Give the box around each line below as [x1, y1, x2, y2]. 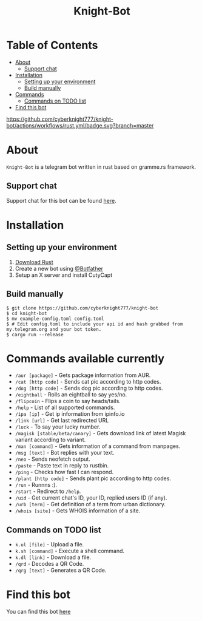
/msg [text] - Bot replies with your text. [15, 449, 115, 456]
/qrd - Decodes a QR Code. [15, 560, 84, 568]
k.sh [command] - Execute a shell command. [15, 548, 125, 555]
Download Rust [15, 258, 53, 265]
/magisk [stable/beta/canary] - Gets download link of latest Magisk [15, 430, 186, 437]
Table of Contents [6, 38, 98, 52]
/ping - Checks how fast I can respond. [15, 469, 114, 476]
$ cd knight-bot [6, 310, 47, 316]
